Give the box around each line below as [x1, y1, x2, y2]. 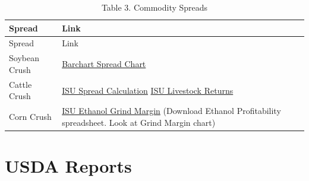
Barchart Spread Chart [62, 58, 146, 70]
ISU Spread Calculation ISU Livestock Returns [62, 84, 234, 96]
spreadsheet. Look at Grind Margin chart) [62, 116, 216, 128]
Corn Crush [9, 110, 52, 122]
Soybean [9, 52, 39, 64]
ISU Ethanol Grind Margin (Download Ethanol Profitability [62, 104, 281, 117]
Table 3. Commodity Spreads [101, 1, 208, 13]
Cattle [9, 78, 32, 90]
